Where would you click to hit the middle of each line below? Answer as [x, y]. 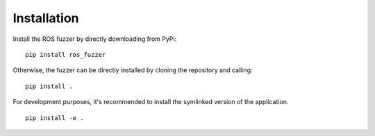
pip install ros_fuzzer [66, 54]
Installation [46, 18]
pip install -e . [55, 118]
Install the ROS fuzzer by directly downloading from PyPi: [95, 39]
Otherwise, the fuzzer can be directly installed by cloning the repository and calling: [133, 70]
